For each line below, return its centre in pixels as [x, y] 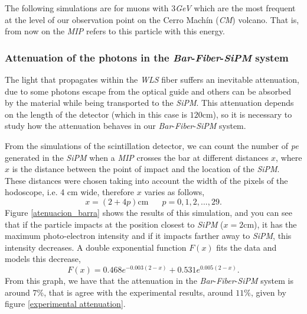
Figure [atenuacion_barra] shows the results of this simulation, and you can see [149, 212]
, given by [268, 292]
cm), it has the [270, 224]
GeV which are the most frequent [236, 8]
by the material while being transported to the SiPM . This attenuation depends [149, 103]
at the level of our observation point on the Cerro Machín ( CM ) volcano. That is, [152, 19]
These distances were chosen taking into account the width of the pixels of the [146, 180]
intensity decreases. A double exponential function [96, 247]
